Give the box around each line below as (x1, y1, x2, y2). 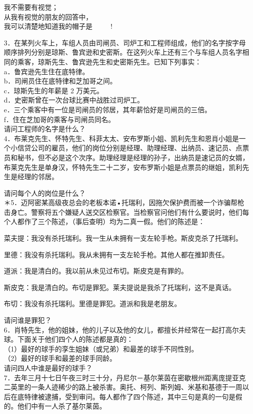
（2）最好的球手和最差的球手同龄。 (4, 353, 116, 363)
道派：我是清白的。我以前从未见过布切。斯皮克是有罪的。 (4, 266, 188, 276)
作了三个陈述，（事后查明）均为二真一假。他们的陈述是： (24, 216, 205, 227)
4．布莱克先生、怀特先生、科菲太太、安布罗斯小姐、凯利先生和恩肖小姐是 (4, 133, 239, 143)
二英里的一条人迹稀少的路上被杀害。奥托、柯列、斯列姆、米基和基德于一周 (4, 382, 242, 392)
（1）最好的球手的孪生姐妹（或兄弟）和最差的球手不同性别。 (4, 343, 198, 353)
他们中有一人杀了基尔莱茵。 (17, 401, 106, 411)
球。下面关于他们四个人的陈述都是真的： (4, 334, 133, 344)
